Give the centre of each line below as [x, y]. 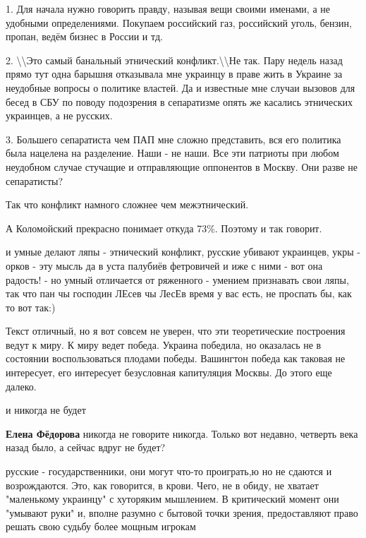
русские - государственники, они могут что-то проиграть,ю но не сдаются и [169, 471]
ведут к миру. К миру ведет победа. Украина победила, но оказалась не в [164, 344]
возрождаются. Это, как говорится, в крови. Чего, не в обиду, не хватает [162, 485]
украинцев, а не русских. [59, 115]
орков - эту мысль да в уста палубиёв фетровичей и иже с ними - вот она [164, 265]
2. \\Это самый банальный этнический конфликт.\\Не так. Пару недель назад [174, 60]
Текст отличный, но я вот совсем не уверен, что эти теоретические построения [176, 331]
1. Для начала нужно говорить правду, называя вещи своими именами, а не [168, 8]
